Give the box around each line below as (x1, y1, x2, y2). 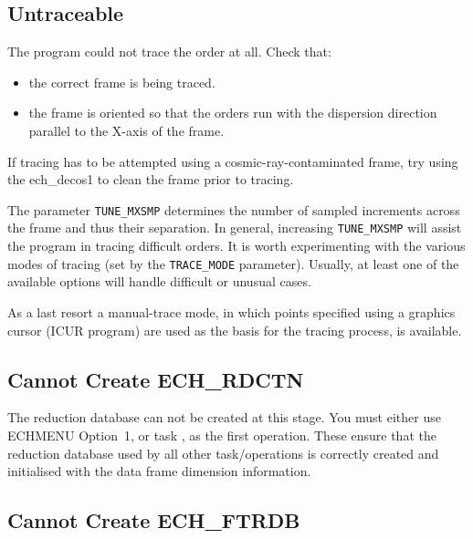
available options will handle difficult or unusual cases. (7, 272, 311, 291)
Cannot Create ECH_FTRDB (7, 506, 300, 534)
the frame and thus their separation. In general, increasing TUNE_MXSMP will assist (7, 218, 462, 237)
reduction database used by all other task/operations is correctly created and (7, 443, 439, 462)
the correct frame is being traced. (28, 72, 215, 91)
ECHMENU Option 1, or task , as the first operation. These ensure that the (7, 425, 436, 444)
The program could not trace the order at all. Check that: (7, 42, 331, 61)
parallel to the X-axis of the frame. (28, 120, 225, 140)
